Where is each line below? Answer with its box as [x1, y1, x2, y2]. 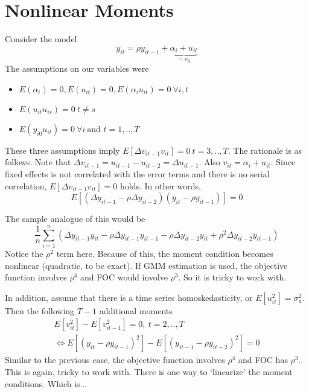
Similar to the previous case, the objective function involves [5, 353, 225, 366]
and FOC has [238, 353, 288, 366]
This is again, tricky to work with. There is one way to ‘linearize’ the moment [5, 365, 293, 378]
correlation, [5, 179, 47, 192]
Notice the [5, 247, 43, 259]
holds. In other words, [119, 179, 201, 192]
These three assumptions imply [5, 144, 120, 156]
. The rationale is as [228, 144, 302, 156]
